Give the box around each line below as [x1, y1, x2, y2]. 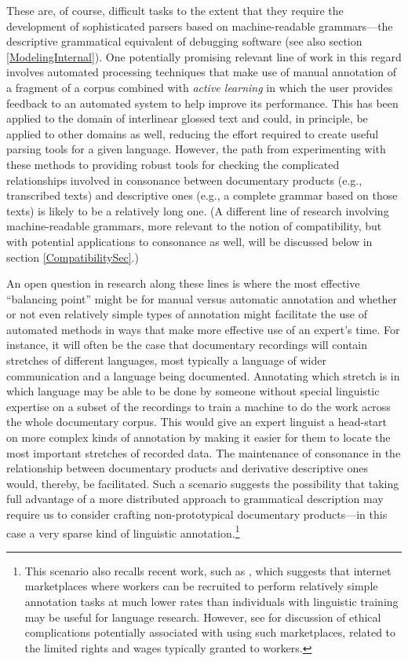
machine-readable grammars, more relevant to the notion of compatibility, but [6, 218, 382, 234]
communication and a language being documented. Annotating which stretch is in [6, 367, 400, 384]
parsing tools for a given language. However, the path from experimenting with [6, 141, 386, 157]
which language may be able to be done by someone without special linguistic [6, 383, 380, 399]
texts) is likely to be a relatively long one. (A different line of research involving [6, 202, 389, 218]
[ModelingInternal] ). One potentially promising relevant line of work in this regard [6, 48, 402, 64]
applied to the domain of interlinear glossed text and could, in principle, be [6, 110, 368, 127]
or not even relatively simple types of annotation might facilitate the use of [6, 306, 367, 322]
